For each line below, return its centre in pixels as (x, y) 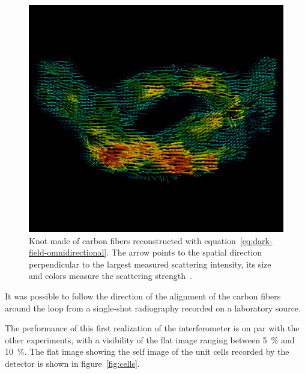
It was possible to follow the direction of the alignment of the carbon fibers (143, 296)
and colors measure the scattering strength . (110, 276)
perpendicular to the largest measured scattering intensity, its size (150, 264)
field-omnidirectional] (68, 252)
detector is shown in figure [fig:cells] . (72, 363)
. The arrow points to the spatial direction (184, 252)
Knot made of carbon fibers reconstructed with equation (132, 240)
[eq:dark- (256, 240)
